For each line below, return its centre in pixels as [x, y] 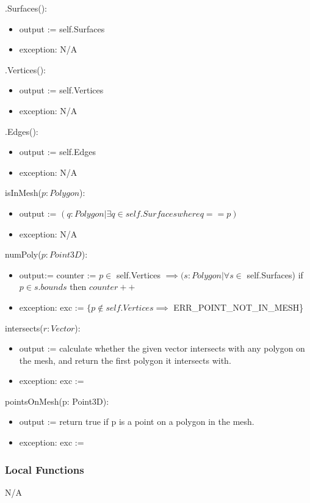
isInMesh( [23, 193]
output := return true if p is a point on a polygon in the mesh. [137, 422]
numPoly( [23, 254]
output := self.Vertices [61, 90]
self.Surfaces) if [275, 274]
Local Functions [45, 469]
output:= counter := [58, 274]
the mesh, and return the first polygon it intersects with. [125, 360]
